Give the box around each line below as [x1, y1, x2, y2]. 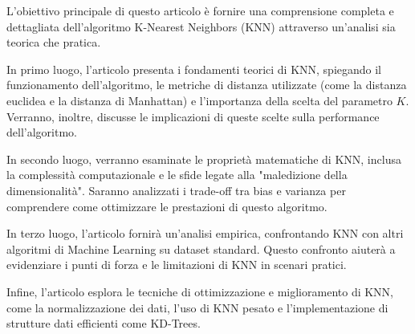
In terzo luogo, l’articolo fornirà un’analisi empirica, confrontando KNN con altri [6, 225, 404, 242]
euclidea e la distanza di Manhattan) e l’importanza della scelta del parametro [6, 92, 393, 108]
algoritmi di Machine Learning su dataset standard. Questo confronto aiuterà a [6, 240, 396, 257]
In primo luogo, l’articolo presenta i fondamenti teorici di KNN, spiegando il [6, 60, 382, 77]
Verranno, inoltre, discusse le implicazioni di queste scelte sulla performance [6, 108, 380, 124]
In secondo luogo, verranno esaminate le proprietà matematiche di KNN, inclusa [6, 150, 401, 167]
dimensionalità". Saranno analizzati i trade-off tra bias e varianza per [6, 181, 346, 198]
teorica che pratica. [6, 34, 101, 51]
